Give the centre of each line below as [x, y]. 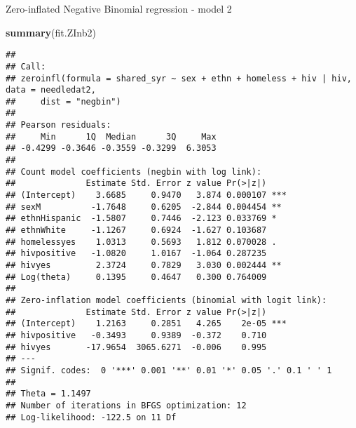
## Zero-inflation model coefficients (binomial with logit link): [166, 300]
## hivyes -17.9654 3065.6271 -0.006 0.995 [136, 347]
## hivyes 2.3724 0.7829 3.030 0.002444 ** [144, 265]
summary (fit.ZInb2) [51, 32]
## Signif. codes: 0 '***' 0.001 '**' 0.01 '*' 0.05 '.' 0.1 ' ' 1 [169, 370]
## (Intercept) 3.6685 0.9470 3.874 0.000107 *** [146, 195]
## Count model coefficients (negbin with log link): [134, 172]
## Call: [26, 66]
